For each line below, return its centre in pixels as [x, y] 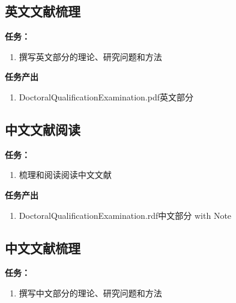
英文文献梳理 [43, 11]
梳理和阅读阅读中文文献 [65, 175]
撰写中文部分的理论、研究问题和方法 [90, 292]
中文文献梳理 [43, 247]
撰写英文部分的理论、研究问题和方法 [90, 56]
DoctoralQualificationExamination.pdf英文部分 [106, 96]
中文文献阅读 [43, 129]
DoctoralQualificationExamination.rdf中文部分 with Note [125, 215]
